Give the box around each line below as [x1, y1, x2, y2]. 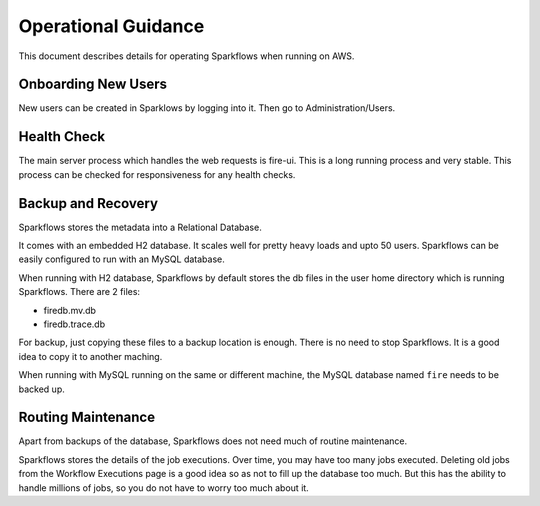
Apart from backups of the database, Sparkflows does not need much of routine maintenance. [18, 435, 408, 447]
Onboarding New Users [18, 76, 168, 93]
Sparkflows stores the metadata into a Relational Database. [18, 221, 262, 233]
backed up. [18, 383, 65, 395]
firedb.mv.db [43, 304, 97, 316]
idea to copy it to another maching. [18, 350, 163, 362]
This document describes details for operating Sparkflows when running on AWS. [18, 50, 355, 62]
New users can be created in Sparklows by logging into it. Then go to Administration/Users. [18, 102, 396, 114]
